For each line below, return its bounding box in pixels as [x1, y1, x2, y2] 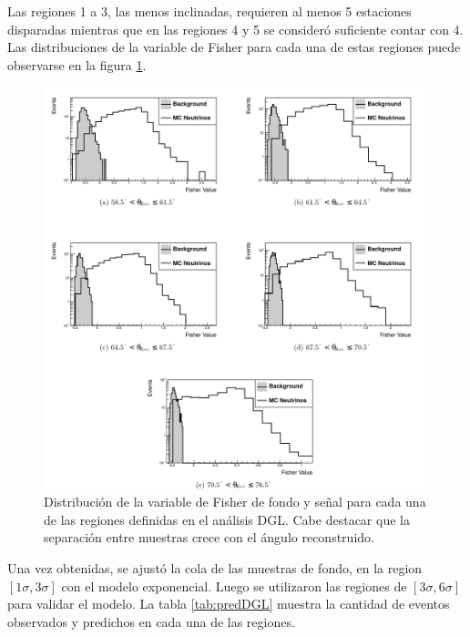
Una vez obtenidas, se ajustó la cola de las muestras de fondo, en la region [7, 558, 423, 577]
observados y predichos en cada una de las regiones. [7, 611, 295, 631]
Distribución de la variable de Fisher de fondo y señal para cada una [44, 492, 426, 511]
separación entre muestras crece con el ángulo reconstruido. [44, 528, 374, 547]
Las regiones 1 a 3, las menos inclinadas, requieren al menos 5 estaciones [7, 2, 412, 20]
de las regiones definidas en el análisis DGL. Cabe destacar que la [44, 509, 410, 529]
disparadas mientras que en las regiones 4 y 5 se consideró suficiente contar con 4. [7, 19, 464, 38]
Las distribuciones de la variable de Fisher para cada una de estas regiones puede [7, 37, 461, 57]
